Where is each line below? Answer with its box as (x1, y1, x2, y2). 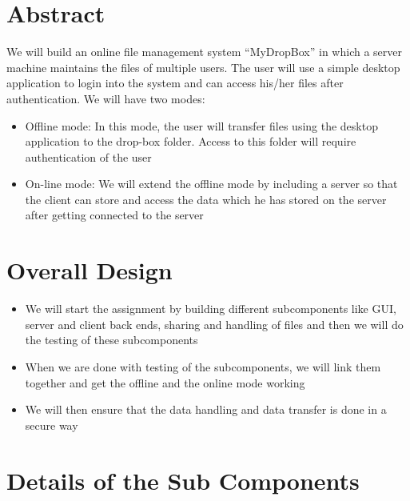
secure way (25, 416, 78, 433)
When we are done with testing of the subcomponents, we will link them (25, 358, 381, 375)
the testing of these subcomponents (25, 331, 198, 348)
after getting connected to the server (25, 206, 204, 223)
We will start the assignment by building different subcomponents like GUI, (25, 300, 396, 317)
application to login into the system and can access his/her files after (6, 74, 344, 91)
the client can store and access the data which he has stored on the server (25, 190, 387, 207)
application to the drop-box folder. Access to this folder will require (25, 133, 356, 150)
